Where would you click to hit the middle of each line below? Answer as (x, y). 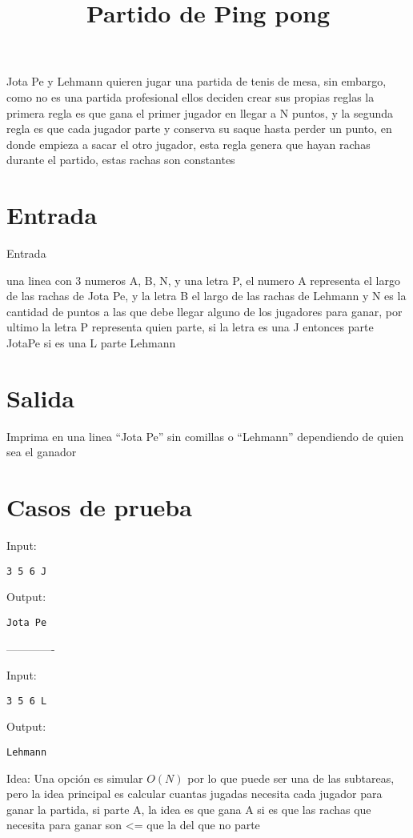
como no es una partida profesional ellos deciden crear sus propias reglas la (190, 96)
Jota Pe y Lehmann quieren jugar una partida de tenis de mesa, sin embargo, (196, 81)
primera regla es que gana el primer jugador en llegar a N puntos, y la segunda (200, 112)
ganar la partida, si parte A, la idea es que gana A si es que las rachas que (189, 809)
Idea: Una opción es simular (75, 778)
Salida (40, 397)
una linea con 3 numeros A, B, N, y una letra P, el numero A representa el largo (203, 280)
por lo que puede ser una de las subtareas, (291, 778)
